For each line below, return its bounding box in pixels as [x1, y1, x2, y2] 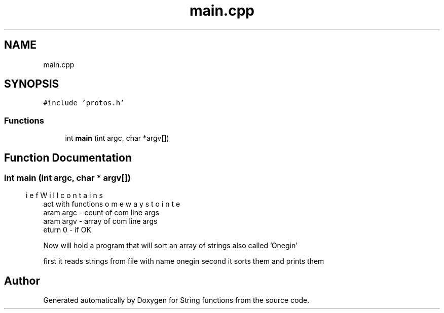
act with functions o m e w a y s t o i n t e [43, 200, 180, 209]
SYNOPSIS [4, 77, 59, 91]
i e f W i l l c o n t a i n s [26, 191, 103, 200]
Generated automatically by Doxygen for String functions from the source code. [43, 296, 310, 305]
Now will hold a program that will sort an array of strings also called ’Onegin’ [43, 241, 298, 250]
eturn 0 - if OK [43, 225, 91, 234]
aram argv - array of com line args [43, 217, 158, 226]
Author [4, 274, 40, 287]
